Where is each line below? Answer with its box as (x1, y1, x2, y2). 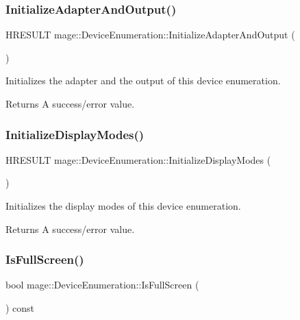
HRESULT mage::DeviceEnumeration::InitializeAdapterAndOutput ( (5, 27, 295, 42)
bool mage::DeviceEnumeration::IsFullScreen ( (5, 278, 199, 292)
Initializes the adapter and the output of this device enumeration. (5, 73, 281, 88)
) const (5, 301, 35, 315)
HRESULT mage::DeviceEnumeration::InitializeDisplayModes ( (5, 152, 271, 167)
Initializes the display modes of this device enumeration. (5, 199, 241, 212)
